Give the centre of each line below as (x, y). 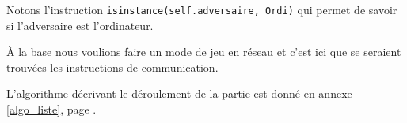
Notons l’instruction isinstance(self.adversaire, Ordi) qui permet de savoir (202, 9)
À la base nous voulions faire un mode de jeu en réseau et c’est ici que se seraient (204, 52)
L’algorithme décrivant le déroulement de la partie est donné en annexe (179, 93)
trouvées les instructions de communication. (112, 67)
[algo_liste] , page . (51, 109)
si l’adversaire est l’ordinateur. (80, 25)
